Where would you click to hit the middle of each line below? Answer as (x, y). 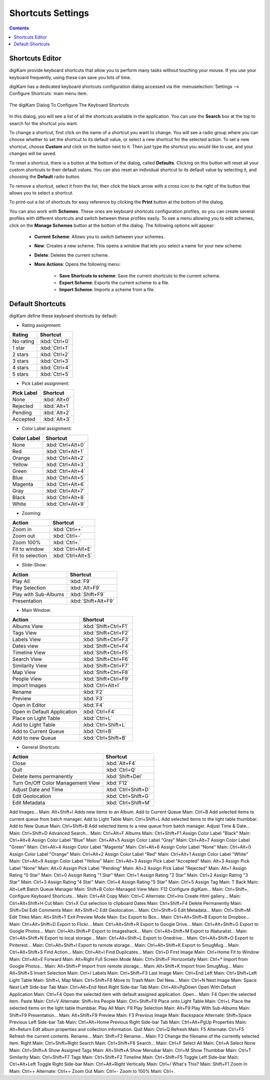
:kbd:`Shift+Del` (124, 777)
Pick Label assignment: (45, 383)
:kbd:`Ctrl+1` (54, 348)
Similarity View (30, 666)
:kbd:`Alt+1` (56, 406)
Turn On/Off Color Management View (56, 783)
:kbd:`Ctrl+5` (55, 374)
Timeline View (29, 653)
